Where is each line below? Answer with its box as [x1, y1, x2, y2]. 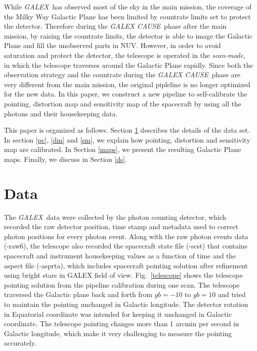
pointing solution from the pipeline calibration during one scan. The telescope [4, 279, 240, 290]
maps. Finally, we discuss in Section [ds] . [4, 153, 127, 164]
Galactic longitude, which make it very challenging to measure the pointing [4, 328, 232, 338]
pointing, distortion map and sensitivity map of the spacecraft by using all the [4, 98, 242, 108]
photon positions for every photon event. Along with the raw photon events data [4, 231, 248, 241]
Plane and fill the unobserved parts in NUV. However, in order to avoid [4, 40, 221, 50]
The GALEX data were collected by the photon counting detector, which [4, 211, 226, 222]
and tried [217, 289, 246, 300]
